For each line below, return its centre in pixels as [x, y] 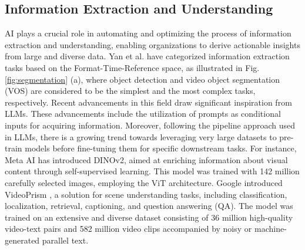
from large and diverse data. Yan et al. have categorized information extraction [147, 56]
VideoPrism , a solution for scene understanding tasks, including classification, [146, 194]
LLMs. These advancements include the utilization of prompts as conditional [143, 114]
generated [22, 240]
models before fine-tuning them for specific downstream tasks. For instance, [161, 148]
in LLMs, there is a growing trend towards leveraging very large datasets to [141, 136]
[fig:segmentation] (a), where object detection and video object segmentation [143, 79]
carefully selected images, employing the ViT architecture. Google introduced [144, 182]
